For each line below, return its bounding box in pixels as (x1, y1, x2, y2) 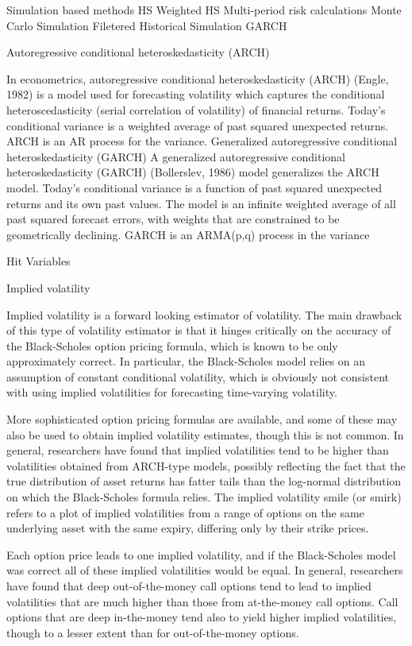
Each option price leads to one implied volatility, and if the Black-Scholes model (6, 546, 396, 563)
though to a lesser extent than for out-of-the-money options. (6, 624, 299, 640)
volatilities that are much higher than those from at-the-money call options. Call (6, 593, 399, 609)
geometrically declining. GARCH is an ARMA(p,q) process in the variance (6, 226, 370, 242)
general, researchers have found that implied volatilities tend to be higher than (6, 442, 389, 458)
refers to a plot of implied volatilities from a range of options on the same (6, 504, 364, 520)
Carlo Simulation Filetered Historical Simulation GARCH (6, 17, 287, 33)
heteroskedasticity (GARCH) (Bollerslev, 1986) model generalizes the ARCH (6, 164, 379, 180)
